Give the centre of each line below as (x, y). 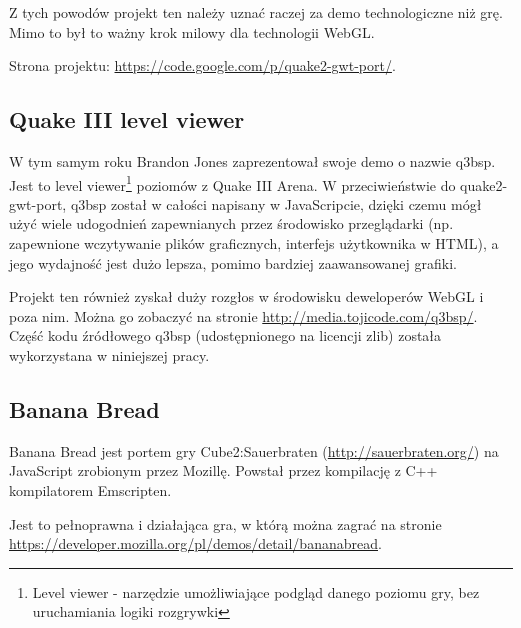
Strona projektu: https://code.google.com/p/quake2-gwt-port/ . (202, 65)
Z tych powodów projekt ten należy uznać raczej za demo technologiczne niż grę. (256, 12)
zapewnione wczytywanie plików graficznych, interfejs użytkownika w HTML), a (254, 243)
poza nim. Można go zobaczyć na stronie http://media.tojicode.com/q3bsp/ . (243, 315)
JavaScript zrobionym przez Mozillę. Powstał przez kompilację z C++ (223, 470)
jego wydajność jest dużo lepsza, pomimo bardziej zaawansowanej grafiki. (233, 262)
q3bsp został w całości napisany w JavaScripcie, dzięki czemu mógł (276, 203)
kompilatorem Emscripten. (90, 489)
